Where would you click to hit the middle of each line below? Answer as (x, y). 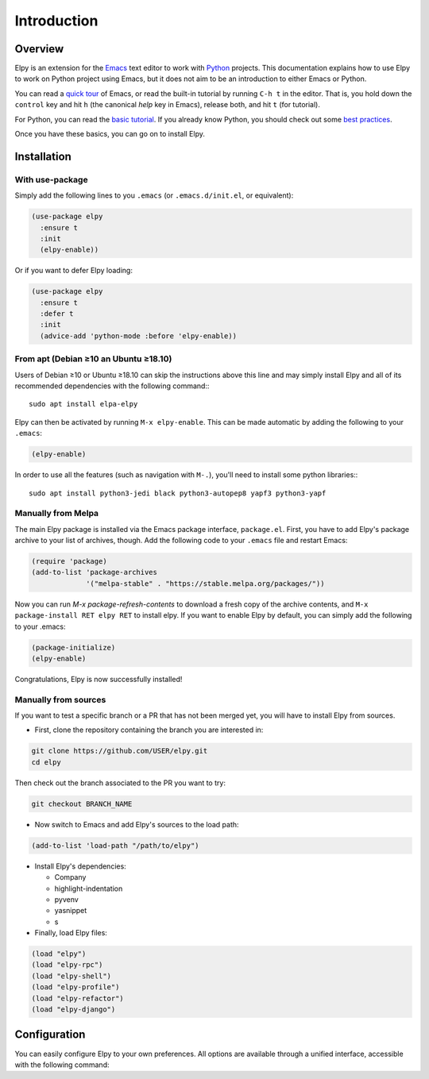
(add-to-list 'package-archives (95, 572)
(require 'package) (69, 561)
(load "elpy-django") (73, 1010)
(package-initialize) (73, 647)
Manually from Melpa (57, 514)
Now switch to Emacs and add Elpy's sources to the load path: (137, 824)
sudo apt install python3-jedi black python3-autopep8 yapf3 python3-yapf (178, 493)
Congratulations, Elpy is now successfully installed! (99, 679)
